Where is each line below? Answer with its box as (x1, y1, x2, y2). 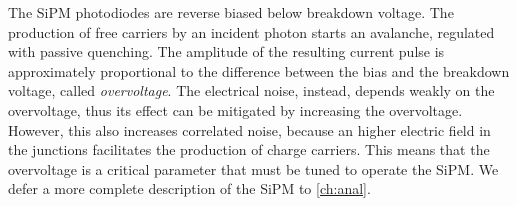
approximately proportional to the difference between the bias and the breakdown (8, 60, 510, 81)
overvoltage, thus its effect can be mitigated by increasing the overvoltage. (8, 99, 463, 120)
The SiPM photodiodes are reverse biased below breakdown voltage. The (8, 2, 454, 22)
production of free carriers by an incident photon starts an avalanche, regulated (8, 21, 495, 42)
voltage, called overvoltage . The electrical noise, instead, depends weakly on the (8, 80, 495, 101)
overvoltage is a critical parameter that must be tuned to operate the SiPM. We (8, 158, 499, 179)
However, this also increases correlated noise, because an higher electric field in (8, 119, 491, 140)
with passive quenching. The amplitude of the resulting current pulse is (8, 41, 445, 62)
